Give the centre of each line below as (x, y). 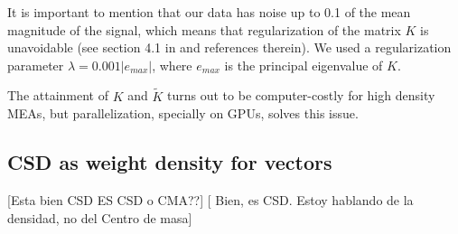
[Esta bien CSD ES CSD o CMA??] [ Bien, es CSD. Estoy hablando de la (210, 199)
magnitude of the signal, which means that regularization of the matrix (204, 29)
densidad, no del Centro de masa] (100, 217)
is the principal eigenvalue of (304, 65)
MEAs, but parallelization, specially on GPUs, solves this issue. (183, 113)
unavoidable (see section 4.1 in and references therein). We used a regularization (229, 47)
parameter (36, 65)
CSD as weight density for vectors (170, 162)
